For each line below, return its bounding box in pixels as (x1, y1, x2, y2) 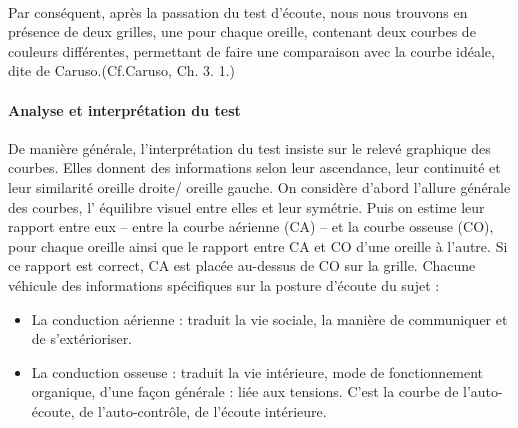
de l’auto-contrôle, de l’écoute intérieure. (79, 400, 327, 421)
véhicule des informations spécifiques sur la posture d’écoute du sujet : (8, 274, 440, 295)
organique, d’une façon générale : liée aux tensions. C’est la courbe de (31, 381, 459, 402)
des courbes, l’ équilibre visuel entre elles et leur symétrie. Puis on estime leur (8, 196, 485, 217)
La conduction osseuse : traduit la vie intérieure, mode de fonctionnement (31, 361, 484, 382)
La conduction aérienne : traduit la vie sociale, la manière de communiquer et (31, 308, 508, 329)
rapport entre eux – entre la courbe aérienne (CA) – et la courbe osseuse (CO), (8, 216, 494, 237)
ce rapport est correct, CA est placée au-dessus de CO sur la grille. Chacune (8, 255, 476, 276)
